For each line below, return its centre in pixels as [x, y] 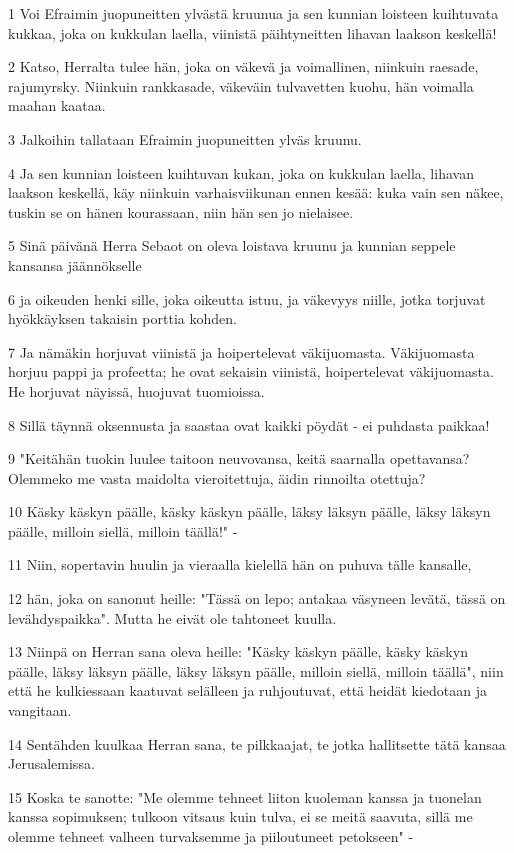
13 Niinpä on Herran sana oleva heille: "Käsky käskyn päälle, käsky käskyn [238, 651]
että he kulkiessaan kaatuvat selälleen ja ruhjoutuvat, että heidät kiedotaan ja [248, 690]
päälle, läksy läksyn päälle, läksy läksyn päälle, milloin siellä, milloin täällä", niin [256, 670]
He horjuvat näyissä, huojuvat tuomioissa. [136, 390]
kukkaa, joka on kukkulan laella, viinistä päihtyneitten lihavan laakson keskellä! [252, 32]
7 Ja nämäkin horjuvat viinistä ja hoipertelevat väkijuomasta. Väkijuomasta [241, 351]
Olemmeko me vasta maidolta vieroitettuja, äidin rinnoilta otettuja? [217, 477]
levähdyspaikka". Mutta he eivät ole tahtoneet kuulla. [172, 617]
